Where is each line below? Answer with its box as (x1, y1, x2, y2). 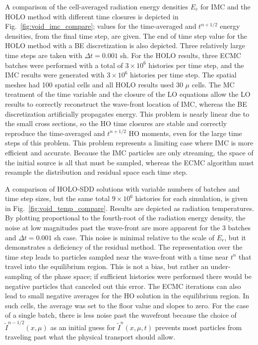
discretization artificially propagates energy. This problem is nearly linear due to (5, 108, 250, 119)
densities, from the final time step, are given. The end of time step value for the (5, 30, 248, 41)
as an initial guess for (50, 322, 116, 332)
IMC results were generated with (5, 69, 105, 80)
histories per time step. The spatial (130, 69, 237, 80)
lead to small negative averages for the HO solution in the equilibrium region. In (5, 290, 250, 301)
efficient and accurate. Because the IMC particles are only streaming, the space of (5, 147, 254, 157)
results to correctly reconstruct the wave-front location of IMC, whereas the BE (5, 98, 247, 109)
